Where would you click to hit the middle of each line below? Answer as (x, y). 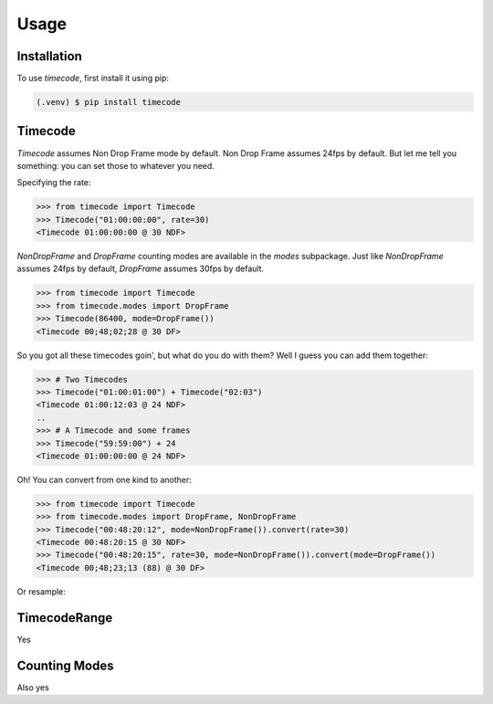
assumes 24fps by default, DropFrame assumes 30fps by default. (141, 268)
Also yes (33, 687)
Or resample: (41, 591)
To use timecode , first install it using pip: (93, 79)
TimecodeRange (65, 618)
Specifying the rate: (54, 183)
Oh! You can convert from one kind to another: (104, 479)
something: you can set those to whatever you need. (115, 165)
